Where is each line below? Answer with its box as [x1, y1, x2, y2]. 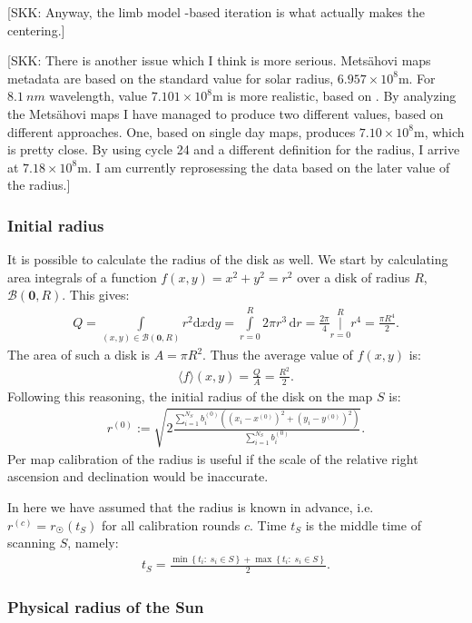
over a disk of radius [297, 267, 410, 286]
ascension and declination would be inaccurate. [7, 467, 269, 486]
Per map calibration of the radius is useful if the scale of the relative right [7, 449, 418, 468]
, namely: [67, 533, 119, 552]
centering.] [7, 20, 65, 39]
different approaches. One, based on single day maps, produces [7, 122, 356, 141]
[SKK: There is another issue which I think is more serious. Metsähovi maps [7, 51, 431, 70]
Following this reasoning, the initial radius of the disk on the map [7, 386, 373, 405]
